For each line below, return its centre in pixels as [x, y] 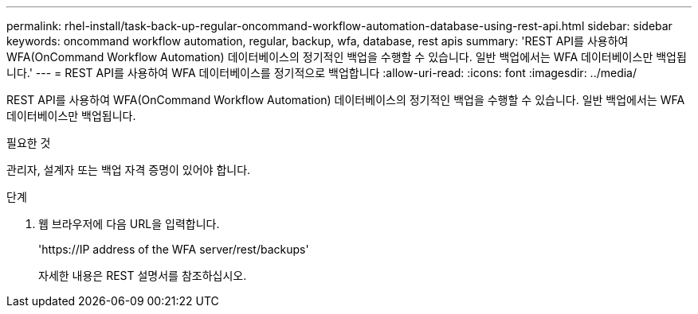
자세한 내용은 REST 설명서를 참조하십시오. [143, 275]
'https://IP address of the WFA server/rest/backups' [174, 249]
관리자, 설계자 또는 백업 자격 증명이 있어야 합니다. [129, 170]
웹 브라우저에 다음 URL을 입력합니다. [129, 224]
